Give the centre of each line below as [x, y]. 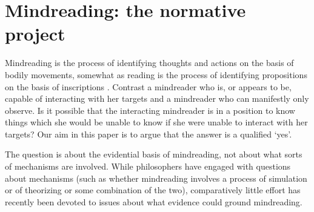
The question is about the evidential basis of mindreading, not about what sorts [154, 154]
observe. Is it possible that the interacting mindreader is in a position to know [150, 110]
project [35, 34]
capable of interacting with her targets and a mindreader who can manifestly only [157, 98]
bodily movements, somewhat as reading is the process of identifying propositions [156, 74]
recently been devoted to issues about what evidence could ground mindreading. [154, 201]
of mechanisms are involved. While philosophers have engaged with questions [148, 166]
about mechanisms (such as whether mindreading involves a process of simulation [156, 178]
